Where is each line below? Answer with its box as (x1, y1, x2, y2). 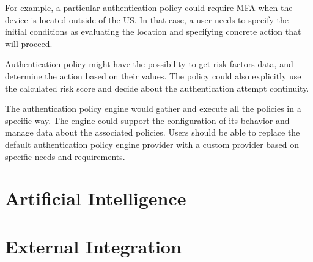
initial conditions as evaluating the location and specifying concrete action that (5, 25, 301, 38)
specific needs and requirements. (5, 150, 125, 162)
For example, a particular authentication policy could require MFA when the (5, 1, 293, 13)
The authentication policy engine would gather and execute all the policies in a (5, 102, 301, 115)
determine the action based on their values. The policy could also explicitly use (5, 69, 301, 82)
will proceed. (5, 37, 53, 49)
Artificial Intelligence (5, 186, 186, 211)
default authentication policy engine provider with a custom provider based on (5, 137, 300, 150)
